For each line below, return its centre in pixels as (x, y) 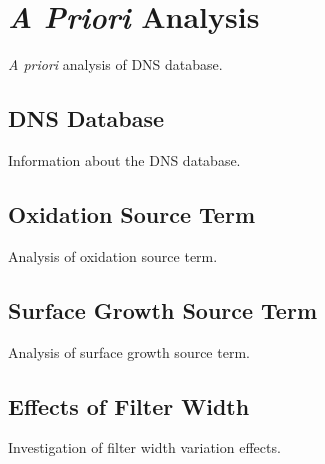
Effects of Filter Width (129, 405)
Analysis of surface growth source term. (129, 351)
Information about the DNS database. (124, 159)
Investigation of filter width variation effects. (144, 447)
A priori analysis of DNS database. (115, 64)
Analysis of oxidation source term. (113, 255)
